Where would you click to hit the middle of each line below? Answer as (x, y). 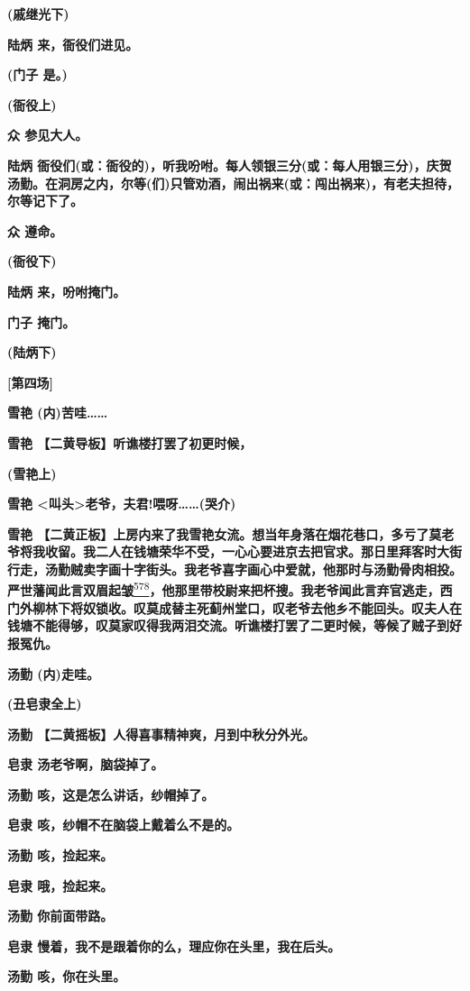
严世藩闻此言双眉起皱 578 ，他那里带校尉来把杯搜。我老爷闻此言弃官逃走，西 (230, 589)
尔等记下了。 (45, 201)
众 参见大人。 (48, 135)
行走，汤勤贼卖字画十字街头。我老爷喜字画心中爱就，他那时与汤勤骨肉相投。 (235, 569)
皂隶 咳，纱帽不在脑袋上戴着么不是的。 (124, 825)
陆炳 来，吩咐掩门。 (67, 291)
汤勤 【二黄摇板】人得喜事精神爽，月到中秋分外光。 (161, 734)
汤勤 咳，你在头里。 (67, 976)
